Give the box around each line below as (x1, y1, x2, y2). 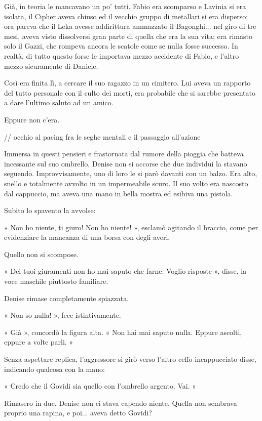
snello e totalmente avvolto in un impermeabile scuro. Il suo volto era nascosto (4, 178, 248, 188)
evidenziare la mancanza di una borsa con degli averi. (4, 232, 170, 242)
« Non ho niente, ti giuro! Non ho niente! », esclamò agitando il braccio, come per (4, 222, 258, 232)
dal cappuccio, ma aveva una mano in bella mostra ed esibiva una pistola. (4, 188, 233, 198)
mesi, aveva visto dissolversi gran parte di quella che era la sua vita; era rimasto (4, 30, 252, 41)
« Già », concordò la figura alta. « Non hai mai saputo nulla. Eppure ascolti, (4, 326, 242, 337)
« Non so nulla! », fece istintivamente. (4, 310, 121, 320)
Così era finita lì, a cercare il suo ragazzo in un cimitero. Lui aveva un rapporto (4, 77, 251, 88)
